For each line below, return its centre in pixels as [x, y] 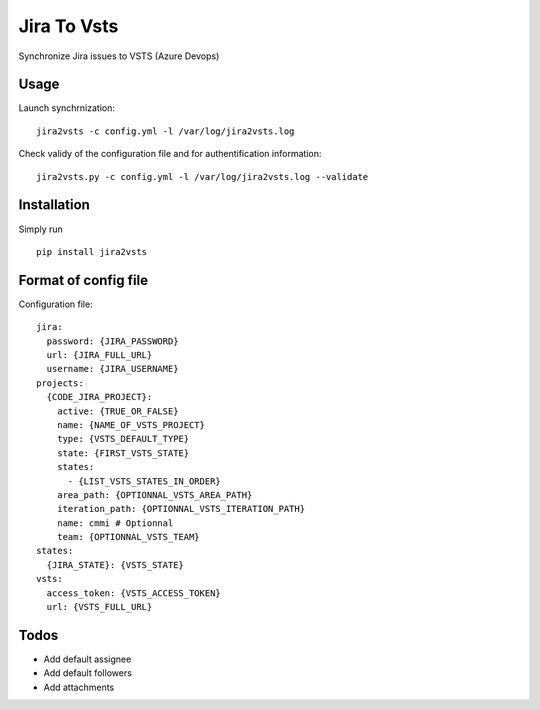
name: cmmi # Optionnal [115, 523]
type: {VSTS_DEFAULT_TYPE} [123, 439]
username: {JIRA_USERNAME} [112, 369]
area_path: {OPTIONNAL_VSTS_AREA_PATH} [154, 494]
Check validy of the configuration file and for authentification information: [170, 154]
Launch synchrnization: [66, 108]
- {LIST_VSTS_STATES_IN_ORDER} [144, 481]
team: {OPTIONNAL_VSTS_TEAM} [128, 537]
